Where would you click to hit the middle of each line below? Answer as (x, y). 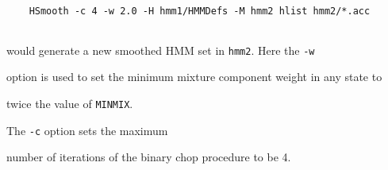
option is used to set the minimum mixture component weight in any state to (194, 77)
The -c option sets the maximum (87, 130)
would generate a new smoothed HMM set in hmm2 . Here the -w (161, 50)
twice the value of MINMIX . (70, 103)
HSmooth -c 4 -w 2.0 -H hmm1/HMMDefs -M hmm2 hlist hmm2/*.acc (200, 12)
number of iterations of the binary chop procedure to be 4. (149, 157)
